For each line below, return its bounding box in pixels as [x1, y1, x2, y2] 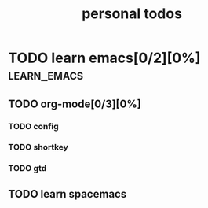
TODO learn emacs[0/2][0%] [8, 49, 201, 67]
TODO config [8, 121, 59, 132]
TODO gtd [8, 163, 47, 174]
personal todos [81, 5, 183, 23]
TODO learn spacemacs [8, 187, 127, 201]
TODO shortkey [8, 142, 69, 153]
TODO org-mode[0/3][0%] [8, 97, 141, 110]
